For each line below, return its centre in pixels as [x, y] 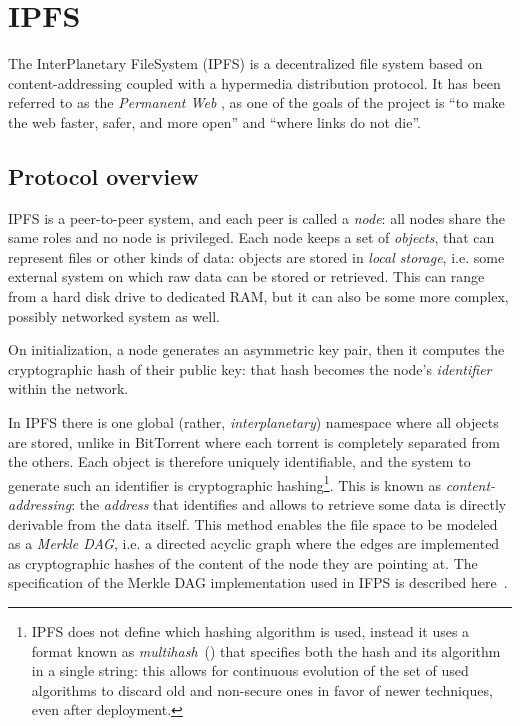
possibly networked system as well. [114, 315]
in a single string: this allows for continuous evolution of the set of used [250, 670]
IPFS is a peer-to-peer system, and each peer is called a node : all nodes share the [257, 217]
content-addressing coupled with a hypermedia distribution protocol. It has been [254, 82]
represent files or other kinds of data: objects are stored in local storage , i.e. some [256, 256]
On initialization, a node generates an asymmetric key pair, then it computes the [256, 349]
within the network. [68, 388]
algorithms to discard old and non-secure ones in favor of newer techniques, [262, 689]
